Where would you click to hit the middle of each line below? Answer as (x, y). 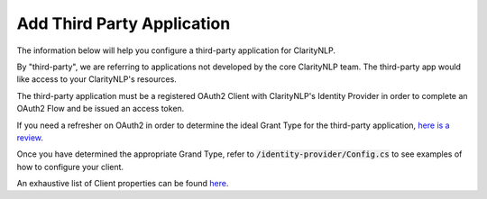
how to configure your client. (70, 167)
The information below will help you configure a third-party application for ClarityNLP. (176, 50)
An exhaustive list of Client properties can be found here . (123, 184)
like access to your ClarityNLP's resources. (97, 79)
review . (30, 137)
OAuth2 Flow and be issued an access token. (101, 109)
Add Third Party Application (124, 23)
